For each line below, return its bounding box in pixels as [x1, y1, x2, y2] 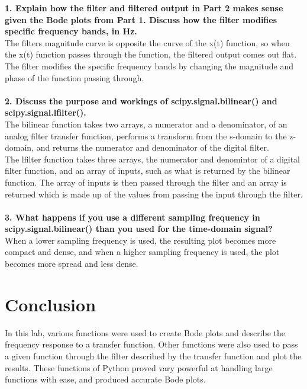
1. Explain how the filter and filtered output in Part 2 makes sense [5, 2, 283, 14]
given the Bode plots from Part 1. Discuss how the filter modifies [5, 13, 277, 25]
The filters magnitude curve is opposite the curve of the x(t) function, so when [5, 36, 290, 49]
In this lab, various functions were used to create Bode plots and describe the [5, 326, 286, 339]
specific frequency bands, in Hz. [5, 25, 137, 37]
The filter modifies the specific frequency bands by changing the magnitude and [5, 59, 293, 72]
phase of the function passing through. [5, 71, 144, 84]
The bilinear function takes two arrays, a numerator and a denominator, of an [5, 117, 287, 130]
